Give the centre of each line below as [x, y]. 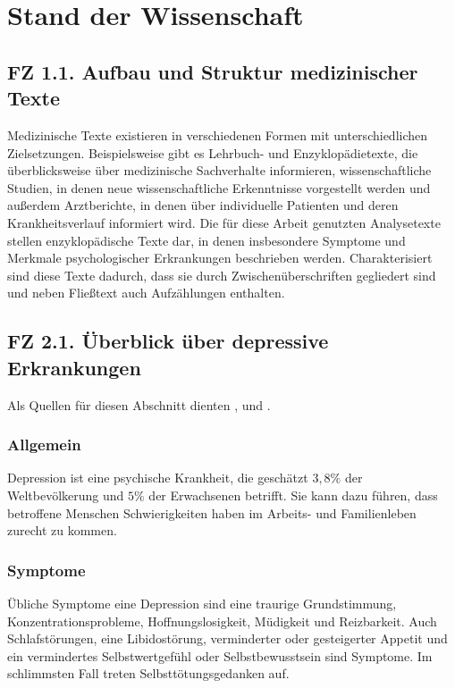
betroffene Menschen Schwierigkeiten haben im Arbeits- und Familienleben [212, 512]
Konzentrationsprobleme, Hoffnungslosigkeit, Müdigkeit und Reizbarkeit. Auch [222, 621]
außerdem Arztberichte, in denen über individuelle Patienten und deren [203, 205]
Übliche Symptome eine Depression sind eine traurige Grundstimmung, [202, 603]
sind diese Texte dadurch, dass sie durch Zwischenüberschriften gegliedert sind [222, 275]
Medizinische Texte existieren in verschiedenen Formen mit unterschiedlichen [218, 134]
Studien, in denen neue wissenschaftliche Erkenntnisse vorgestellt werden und [219, 187]
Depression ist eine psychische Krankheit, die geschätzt [158, 478]
